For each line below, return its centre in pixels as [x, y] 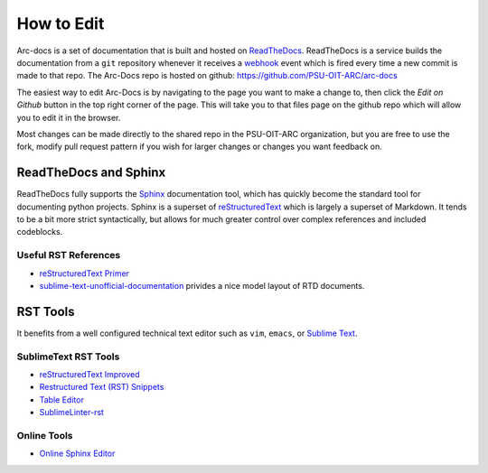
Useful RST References [69, 255]
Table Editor [62, 399]
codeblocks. [40, 232]
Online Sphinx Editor [77, 454]
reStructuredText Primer [84, 273]
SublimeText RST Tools [68, 357]
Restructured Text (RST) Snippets [102, 387]
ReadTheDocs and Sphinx [91, 173]
